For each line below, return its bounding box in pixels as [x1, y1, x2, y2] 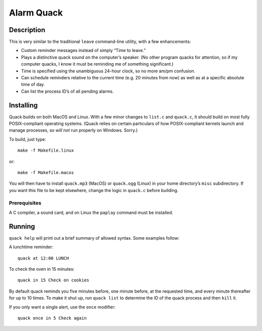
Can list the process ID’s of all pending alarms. [21, 88, 114, 94]
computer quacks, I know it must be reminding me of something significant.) [21, 61, 174, 67]
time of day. [21, 82, 45, 87]
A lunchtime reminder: [9, 244, 53, 250]
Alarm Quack [9, 7, 63, 18]
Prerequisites [9, 199, 41, 206]
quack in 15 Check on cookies [17, 278, 90, 283]
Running [9, 222, 35, 230]
